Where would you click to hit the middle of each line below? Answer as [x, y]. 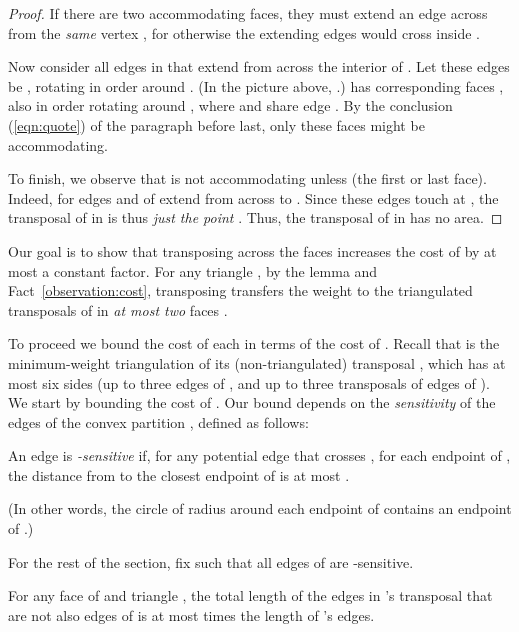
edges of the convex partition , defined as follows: [158, 421]
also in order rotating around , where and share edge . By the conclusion [230, 105]
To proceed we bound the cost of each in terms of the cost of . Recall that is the [254, 343]
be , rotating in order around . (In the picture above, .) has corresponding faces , [256, 85]
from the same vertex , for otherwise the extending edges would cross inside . [244, 32]
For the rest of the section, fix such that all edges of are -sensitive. [211, 561]
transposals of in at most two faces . [118, 309]
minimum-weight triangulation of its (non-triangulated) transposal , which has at [257, 362]
